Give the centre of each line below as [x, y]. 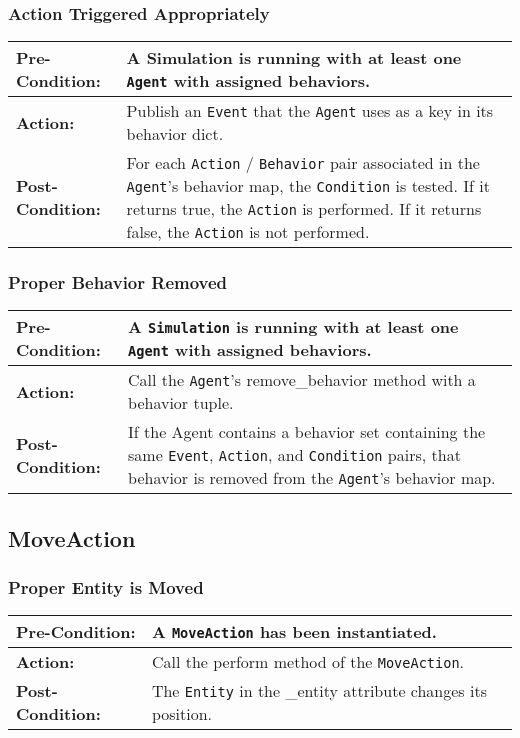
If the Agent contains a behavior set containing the [307, 432]
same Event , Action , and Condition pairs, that [294, 455]
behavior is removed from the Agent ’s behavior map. [312, 478]
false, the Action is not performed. [248, 232]
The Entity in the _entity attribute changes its [319, 691]
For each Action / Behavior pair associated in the [303, 163]
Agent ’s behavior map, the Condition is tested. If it [308, 186]
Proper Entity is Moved [106, 587]
